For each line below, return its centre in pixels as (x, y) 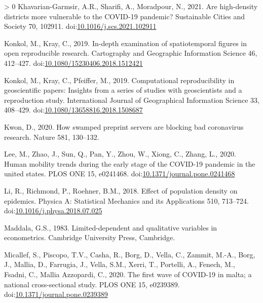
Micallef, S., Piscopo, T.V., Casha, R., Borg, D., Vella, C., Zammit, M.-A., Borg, (130, 254)
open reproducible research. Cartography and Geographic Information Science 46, (131, 53)
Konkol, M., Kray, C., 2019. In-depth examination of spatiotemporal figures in (126, 43)
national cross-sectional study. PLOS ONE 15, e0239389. (92, 284)
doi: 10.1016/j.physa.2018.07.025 (53, 211)
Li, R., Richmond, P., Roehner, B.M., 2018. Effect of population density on (121, 190)
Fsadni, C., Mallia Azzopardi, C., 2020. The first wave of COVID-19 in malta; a (128, 274)
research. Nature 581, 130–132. (52, 137)
